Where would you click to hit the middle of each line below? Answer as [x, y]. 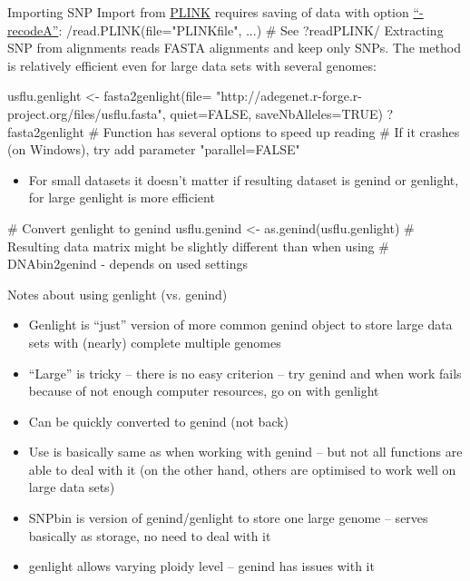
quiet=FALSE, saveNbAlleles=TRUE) [276, 113]
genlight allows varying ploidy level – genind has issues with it [201, 566]
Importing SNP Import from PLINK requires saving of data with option [208, 12]
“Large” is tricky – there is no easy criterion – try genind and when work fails [245, 373]
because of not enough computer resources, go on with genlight [204, 391]
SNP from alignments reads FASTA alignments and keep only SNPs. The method [234, 48]
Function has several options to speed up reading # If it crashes [281, 131]
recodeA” [33, 30]
